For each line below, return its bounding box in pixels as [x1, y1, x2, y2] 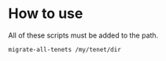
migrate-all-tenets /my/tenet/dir [8, 45, 122, 53]
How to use [8, 5, 83, 23]
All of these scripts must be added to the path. [8, 30, 159, 40]
